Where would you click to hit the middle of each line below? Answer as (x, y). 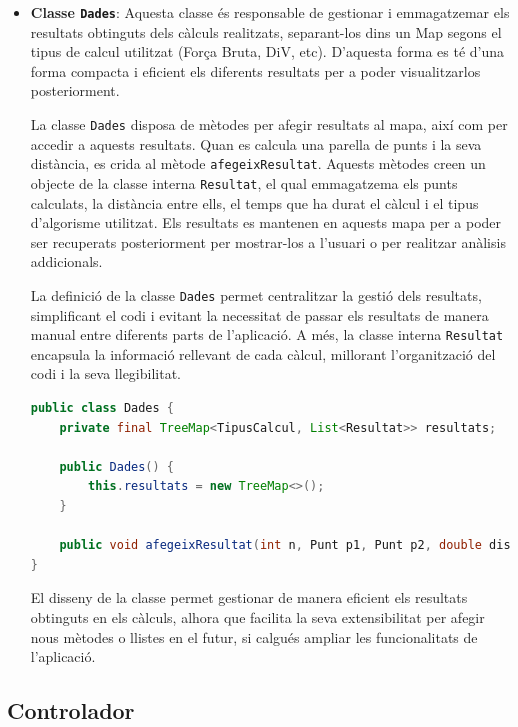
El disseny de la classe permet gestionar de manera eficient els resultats (249, 597)
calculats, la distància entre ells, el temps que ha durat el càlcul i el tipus (254, 202)
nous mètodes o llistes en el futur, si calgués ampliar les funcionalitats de (254, 636)
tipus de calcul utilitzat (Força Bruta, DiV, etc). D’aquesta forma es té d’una (267, 51)
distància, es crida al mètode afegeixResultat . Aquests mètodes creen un (258, 163)
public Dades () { (117, 466)
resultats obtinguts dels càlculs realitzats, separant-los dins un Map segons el (266, 31)
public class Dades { (102, 408)
